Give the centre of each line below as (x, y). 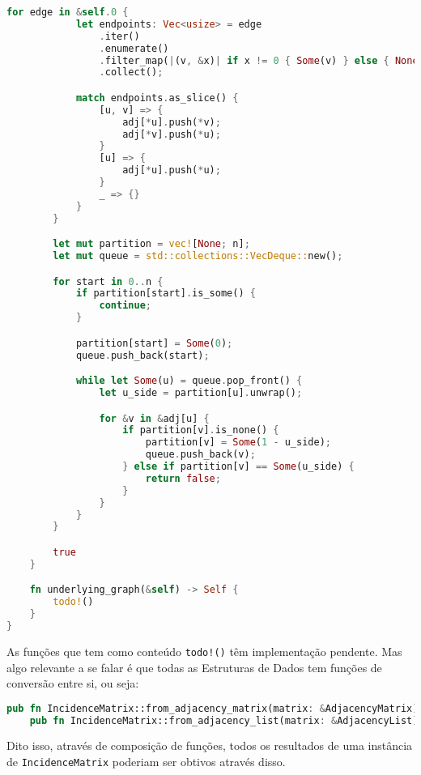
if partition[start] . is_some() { (166, 294)
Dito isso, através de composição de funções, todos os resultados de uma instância (210, 745)
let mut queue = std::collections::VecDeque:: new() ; (198, 256)
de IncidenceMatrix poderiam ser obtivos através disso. (146, 762)
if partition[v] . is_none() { (201, 430)
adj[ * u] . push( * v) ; (172, 122)
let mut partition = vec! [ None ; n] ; (151, 244)
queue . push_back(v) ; (200, 455)
